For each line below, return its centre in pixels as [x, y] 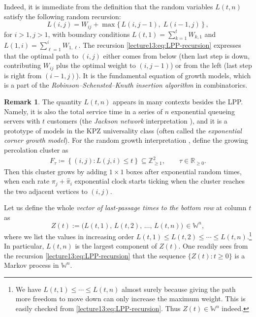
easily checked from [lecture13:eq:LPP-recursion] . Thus [98, 308]
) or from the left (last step [211, 65]
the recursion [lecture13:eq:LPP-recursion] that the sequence [95, 255]
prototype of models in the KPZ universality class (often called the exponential [123, 130]
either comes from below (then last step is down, [176, 55]
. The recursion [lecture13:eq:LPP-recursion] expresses [160, 45]
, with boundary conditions [89, 34]
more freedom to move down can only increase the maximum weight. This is [130, 299]
